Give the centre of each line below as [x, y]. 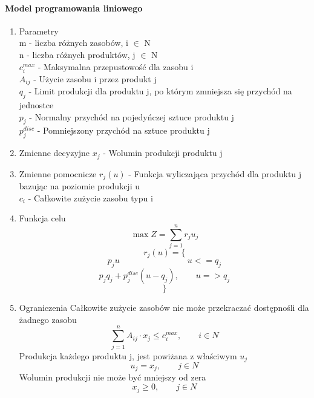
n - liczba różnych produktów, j [77, 54]
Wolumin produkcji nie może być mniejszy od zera [113, 377]
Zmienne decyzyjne [54, 153]
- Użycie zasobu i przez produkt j [95, 78]
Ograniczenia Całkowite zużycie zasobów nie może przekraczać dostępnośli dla [164, 308]
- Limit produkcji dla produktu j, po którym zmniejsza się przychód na [160, 91]
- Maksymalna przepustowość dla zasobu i [116, 66]
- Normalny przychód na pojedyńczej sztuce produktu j [132, 116]
